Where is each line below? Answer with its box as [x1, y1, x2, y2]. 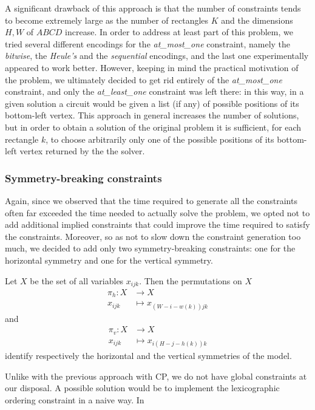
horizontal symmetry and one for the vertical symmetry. [5, 253, 213, 266]
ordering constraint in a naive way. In [5, 393, 144, 406]
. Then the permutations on [139, 274, 242, 287]
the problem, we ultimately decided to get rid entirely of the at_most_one [5, 73, 282, 86]
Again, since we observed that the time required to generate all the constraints [5, 194, 297, 207]
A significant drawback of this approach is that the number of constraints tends [5, 2, 301, 14]
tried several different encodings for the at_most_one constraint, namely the [5, 37, 291, 50]
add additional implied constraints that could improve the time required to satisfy [5, 218, 310, 231]
